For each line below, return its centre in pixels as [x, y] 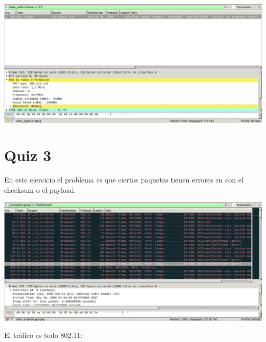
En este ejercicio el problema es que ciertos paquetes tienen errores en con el [124, 180]
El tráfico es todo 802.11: [43, 335]
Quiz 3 [28, 155]
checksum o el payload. [40, 189]
